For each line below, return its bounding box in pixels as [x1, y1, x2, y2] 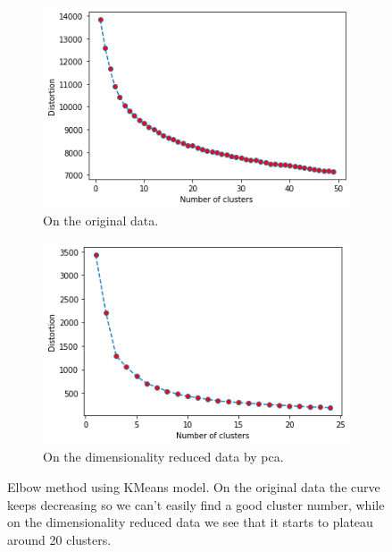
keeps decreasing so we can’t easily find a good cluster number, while [7, 495, 385, 514]
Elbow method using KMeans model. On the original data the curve [7, 478, 380, 496]
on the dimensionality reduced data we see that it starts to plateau [7, 513, 373, 531]
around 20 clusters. [7, 530, 112, 548]
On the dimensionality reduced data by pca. [43, 447, 284, 466]
